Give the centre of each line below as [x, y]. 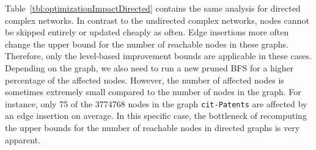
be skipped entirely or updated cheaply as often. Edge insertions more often [147, 32]
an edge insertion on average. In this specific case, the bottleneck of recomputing [156, 116]
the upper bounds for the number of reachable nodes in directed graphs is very [152, 127]
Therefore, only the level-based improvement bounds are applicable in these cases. [158, 56]
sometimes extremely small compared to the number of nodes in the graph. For [153, 92]
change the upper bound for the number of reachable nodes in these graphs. [147, 44]
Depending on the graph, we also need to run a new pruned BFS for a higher [149, 67]
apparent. [23, 139]
